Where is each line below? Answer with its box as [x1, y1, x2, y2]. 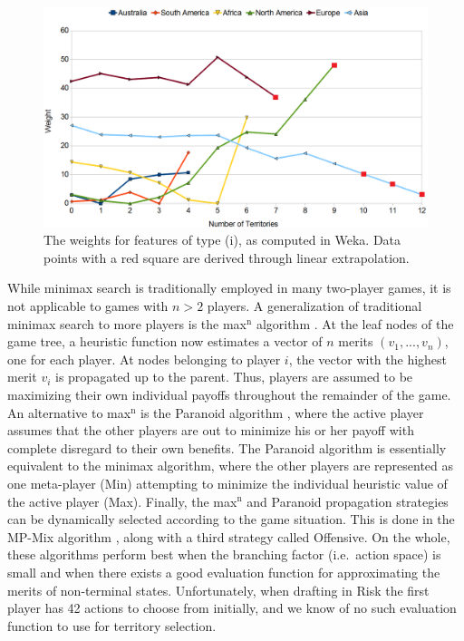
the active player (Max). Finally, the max [7, 491, 237, 510]
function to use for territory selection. [7, 616, 217, 635]
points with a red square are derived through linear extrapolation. [43, 248, 410, 267]
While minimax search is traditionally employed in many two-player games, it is [7, 278, 451, 297]
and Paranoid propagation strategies [246, 491, 449, 510]
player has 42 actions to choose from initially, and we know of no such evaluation [7, 598, 457, 617]
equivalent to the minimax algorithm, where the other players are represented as [7, 456, 454, 475]
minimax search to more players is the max [7, 314, 246, 333]
